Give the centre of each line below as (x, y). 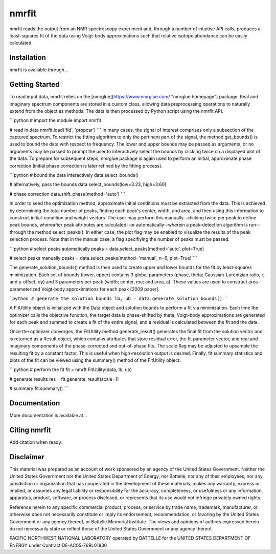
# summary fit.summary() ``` (39, 388)
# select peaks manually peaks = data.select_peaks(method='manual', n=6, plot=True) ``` (103, 258)
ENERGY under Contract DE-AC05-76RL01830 (58, 545)
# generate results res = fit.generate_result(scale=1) (64, 379)
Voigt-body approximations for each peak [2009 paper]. (100, 289)
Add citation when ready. (36, 442)
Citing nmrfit (30, 430)
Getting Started (34, 85)
